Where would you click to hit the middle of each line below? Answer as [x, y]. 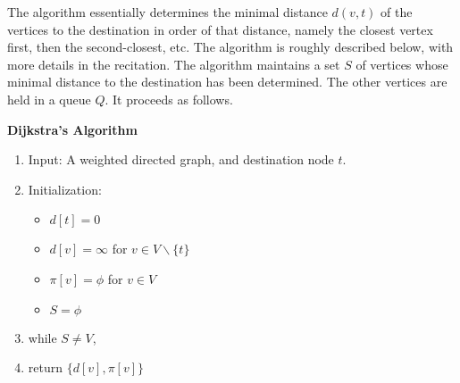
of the [397, 12]
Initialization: [65, 189]
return [46, 367]
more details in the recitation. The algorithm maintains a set [174, 64]
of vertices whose [402, 64]
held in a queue [49, 99]
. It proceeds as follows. [169, 99]
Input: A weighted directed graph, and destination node [181, 159]
